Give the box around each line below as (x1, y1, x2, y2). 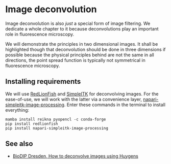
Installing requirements (5, 77, 81, 86)
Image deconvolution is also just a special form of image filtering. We (5, 20, 151, 26)
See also (5, 140, 33, 148)
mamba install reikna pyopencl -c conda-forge (5, 117, 106, 122)
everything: (5, 107, 30, 113)
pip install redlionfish (5, 121, 58, 126)
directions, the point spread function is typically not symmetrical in (5, 57, 145, 63)
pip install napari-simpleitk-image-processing (5, 125, 109, 130)
